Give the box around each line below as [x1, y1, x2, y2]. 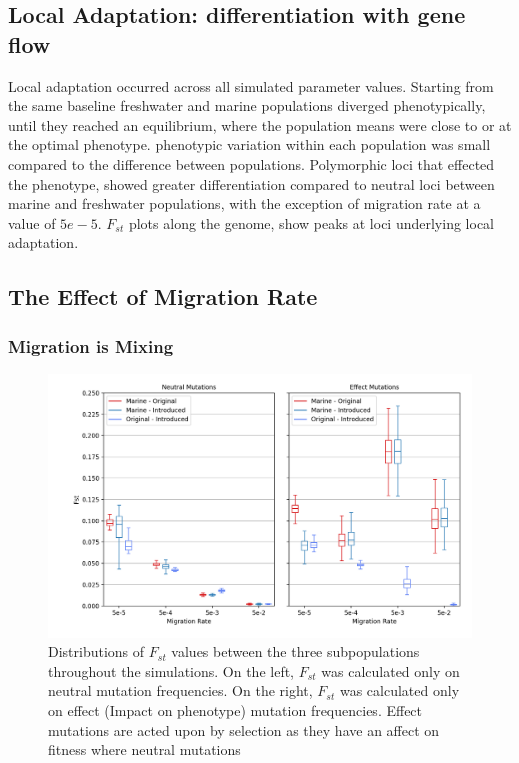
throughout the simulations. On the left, [48, 660, 295, 681]
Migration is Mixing [8, 333, 174, 358]
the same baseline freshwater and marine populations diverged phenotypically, [8, 95, 486, 116]
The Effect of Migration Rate [8, 281, 318, 312]
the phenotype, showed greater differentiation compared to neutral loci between [8, 173, 495, 194]
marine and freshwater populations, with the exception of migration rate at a [8, 193, 481, 214]
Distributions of [48, 641, 145, 662]
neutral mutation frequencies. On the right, [48, 680, 313, 701]
